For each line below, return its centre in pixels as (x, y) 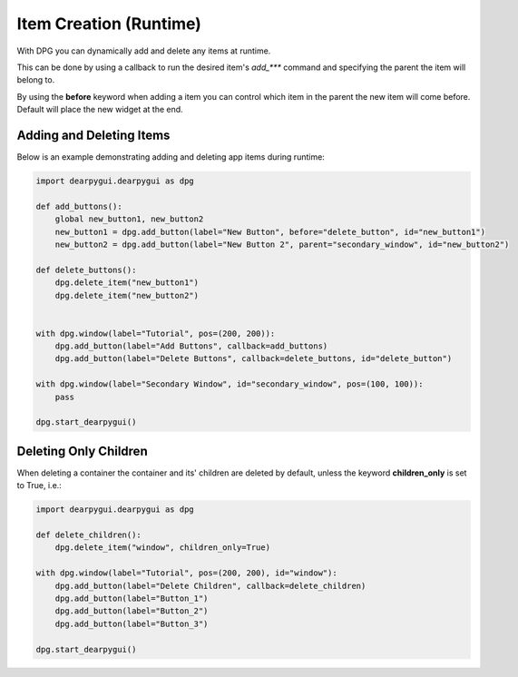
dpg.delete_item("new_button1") (127, 283)
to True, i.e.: (39, 486)
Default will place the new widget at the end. (100, 110)
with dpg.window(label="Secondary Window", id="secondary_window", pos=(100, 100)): (230, 384)
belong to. (36, 80)
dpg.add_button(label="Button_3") (132, 623)
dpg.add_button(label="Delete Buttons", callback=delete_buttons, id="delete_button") (254, 359)
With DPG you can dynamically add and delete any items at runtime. (144, 51)
